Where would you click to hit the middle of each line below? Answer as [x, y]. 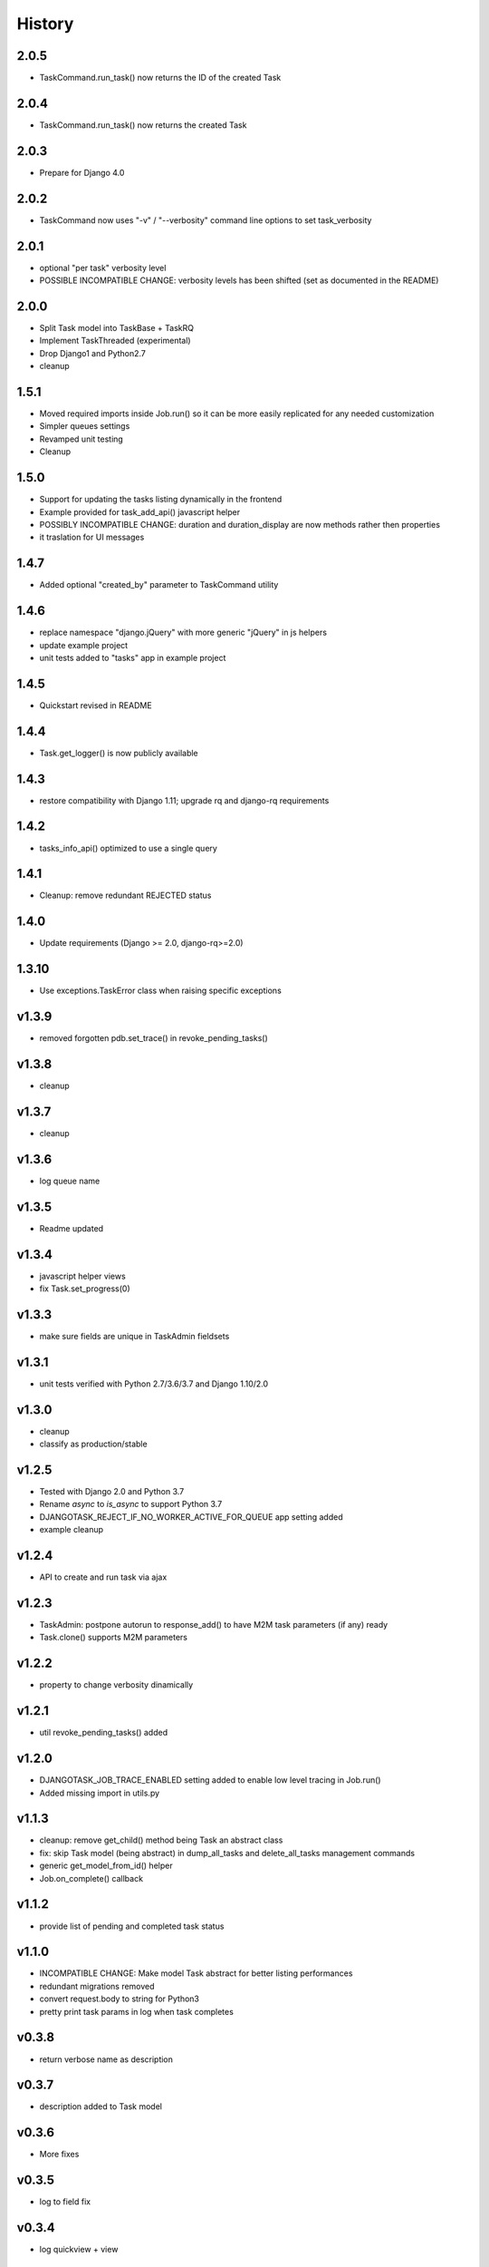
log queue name [70, 1181]
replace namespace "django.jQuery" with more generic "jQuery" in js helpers [183, 632]
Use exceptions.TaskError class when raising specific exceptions [161, 991]
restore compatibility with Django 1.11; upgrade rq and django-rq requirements [184, 800]
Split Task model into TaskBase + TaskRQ [117, 327]
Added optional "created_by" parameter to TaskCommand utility [159, 585]
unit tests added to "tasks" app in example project [133, 657]
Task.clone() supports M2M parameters [113, 1638]
